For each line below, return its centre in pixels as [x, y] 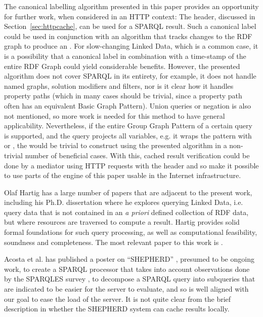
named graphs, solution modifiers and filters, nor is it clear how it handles [119, 85]
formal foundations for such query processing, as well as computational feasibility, [131, 232]
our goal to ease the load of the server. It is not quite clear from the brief [118, 298]
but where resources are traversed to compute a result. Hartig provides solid [122, 222]
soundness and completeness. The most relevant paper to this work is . [114, 242]
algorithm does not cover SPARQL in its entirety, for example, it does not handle [130, 76]
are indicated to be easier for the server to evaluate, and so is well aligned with [126, 289]
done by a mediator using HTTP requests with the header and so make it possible [131, 165]
